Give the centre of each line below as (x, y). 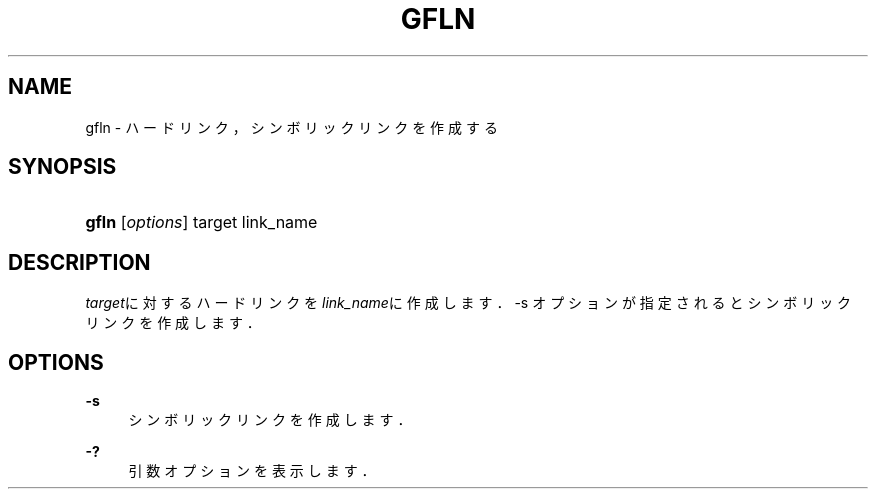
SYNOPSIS (62, 167)
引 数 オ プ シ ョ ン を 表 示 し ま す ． (252, 471)
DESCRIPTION (79, 262)
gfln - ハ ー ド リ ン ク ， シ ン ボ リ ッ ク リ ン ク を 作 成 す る (291, 127)
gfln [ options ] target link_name (201, 222)
